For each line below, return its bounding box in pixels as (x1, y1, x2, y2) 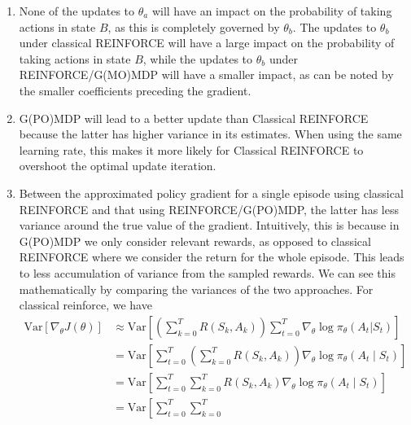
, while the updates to (142, 50, 253, 67)
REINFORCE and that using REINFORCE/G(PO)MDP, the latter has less (19, 200, 399, 217)
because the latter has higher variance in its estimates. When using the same (19, 125, 402, 142)
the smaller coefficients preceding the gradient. (19, 81, 251, 99)
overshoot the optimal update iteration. (19, 157, 216, 174)
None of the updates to (19, 2, 135, 19)
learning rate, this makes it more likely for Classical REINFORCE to (19, 141, 364, 158)
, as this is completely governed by (107, 18, 280, 35)
